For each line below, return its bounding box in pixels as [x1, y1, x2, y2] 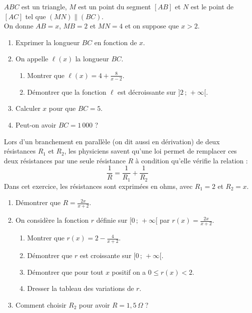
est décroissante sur [117, 86, 176, 97]
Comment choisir [15, 299, 67, 310]
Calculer [15, 103, 41, 113]
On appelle [15, 53, 49, 64]
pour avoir [79, 299, 110, 310]
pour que [49, 103, 76, 113]
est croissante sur [79, 250, 131, 260]
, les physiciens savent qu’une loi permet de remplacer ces [64, 146, 237, 156]
